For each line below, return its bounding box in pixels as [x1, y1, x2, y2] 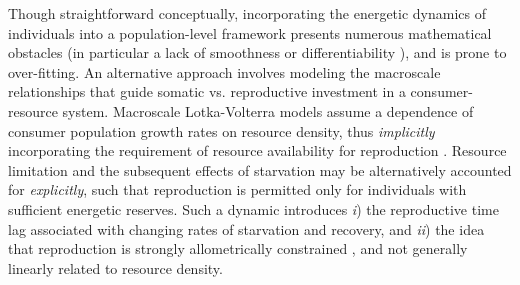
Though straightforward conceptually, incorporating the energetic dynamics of [8, 3, 486, 23]
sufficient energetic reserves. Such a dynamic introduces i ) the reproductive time [8, 198, 499, 219]
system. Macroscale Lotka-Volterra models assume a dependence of [62, 100, 474, 121]
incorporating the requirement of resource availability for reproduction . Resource [8, 140, 507, 161]
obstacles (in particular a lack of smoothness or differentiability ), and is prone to [8, 42, 507, 63]
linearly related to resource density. [8, 257, 223, 278]
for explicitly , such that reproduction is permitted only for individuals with [8, 179, 467, 200]
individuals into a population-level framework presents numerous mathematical [8, 22, 492, 43]
